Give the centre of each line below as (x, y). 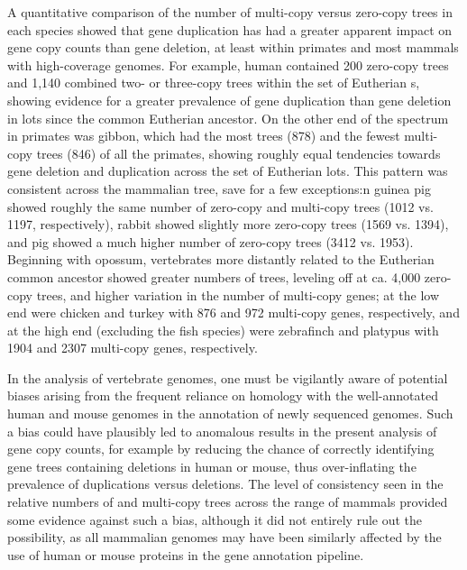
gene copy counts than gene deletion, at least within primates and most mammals (233, 47)
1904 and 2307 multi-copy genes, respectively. (133, 348)
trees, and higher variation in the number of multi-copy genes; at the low (238, 294)
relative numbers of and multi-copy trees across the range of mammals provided (228, 502)
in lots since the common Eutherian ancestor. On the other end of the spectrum (228, 118)
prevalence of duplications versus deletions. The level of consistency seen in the (225, 484)
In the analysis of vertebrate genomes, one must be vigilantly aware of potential (228, 377)
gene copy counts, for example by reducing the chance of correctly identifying (221, 449)
